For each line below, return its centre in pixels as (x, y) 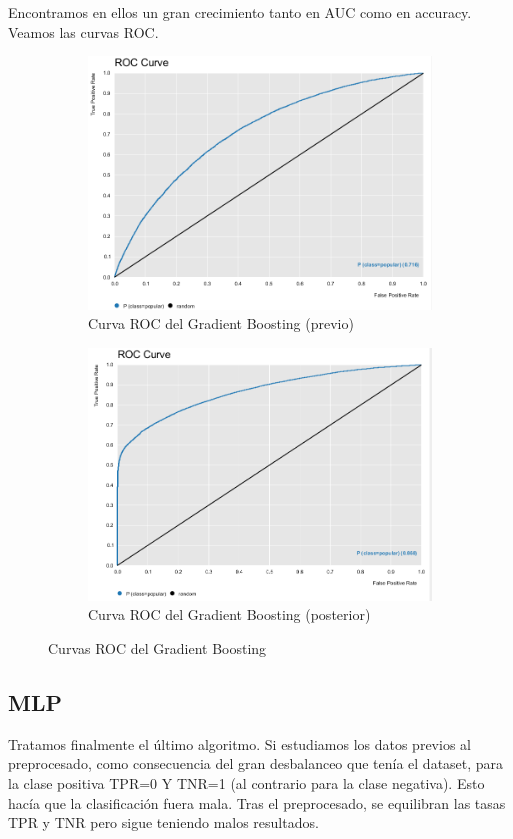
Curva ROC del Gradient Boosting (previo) (221, 323)
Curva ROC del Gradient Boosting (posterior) (229, 614)
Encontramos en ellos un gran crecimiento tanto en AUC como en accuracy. (240, 12)
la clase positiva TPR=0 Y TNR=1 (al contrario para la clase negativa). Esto (246, 783)
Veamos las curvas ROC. (83, 31)
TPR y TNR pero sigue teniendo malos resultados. (163, 822)
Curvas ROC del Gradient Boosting (157, 648)
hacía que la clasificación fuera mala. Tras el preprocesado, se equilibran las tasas (257, 802)
